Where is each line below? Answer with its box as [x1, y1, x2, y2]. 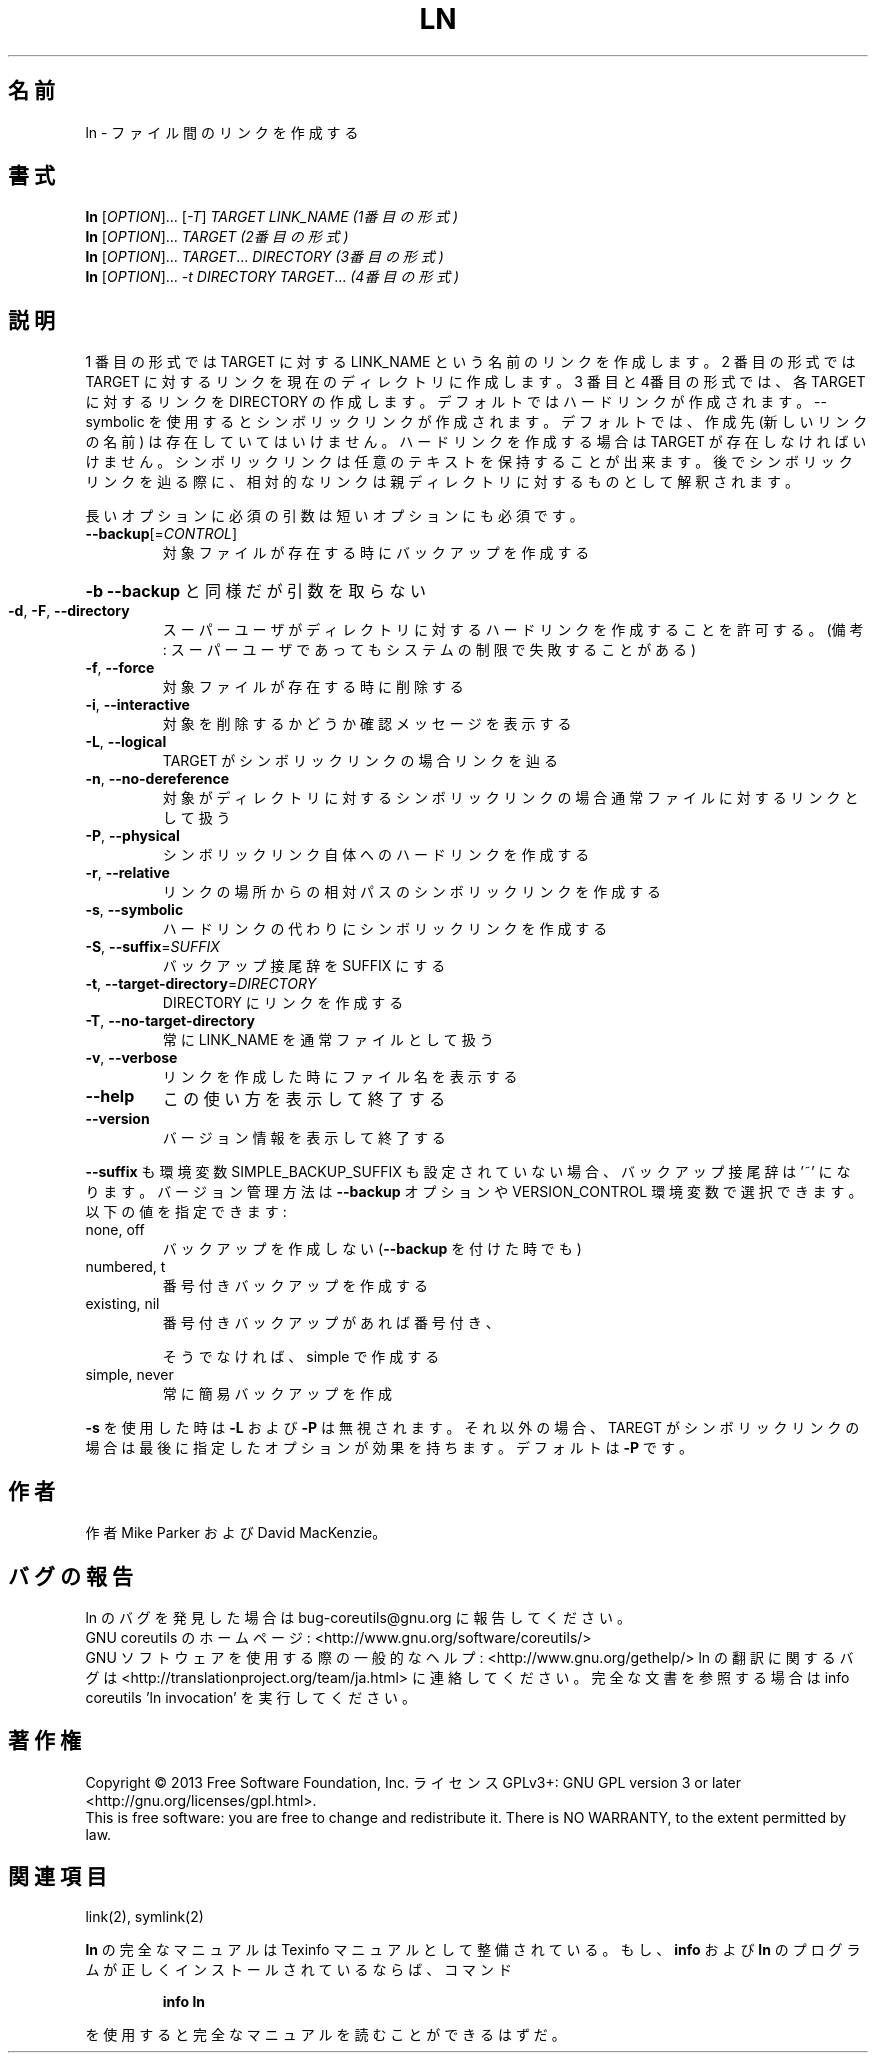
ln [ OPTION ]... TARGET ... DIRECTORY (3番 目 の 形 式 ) [85, 248, 444, 266]
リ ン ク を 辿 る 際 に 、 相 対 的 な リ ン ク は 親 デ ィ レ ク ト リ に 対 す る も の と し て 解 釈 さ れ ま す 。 [85, 473, 799, 491]
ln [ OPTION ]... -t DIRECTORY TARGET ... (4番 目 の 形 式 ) [85, 268, 460, 286]
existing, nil [85, 1295, 160, 1313]
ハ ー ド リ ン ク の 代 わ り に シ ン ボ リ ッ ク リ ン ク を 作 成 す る [162, 920, 608, 938]
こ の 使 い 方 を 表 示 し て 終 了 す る [162, 1089, 446, 1110]
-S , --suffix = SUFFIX [85, 938, 220, 956]
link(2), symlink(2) [85, 1907, 204, 1925]
